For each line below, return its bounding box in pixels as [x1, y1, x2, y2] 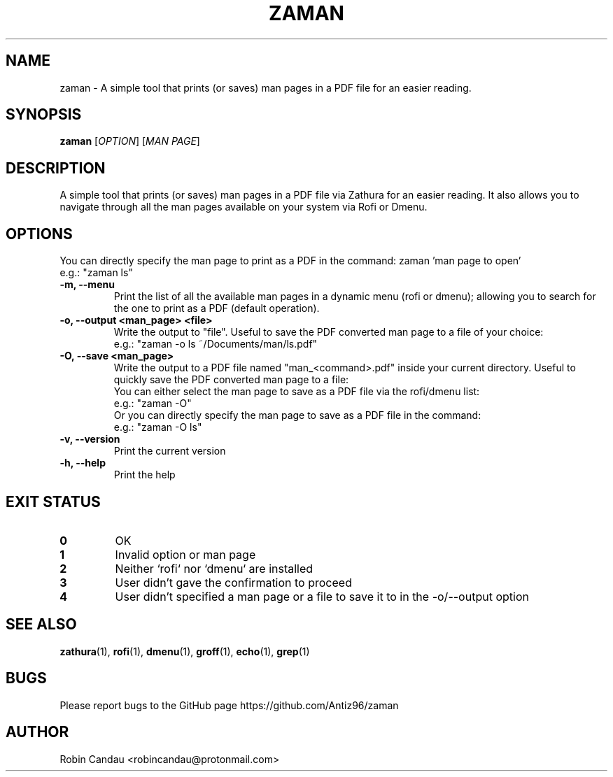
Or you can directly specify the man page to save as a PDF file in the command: [113, 409, 481, 422]
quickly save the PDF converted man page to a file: [113, 373, 349, 386]
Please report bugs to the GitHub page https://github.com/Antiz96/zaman [59, 699, 399, 711]
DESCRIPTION [6, 159, 106, 177]
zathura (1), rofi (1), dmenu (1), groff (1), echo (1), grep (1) [59, 645, 310, 657]
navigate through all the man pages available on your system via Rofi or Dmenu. [59, 201, 428, 213]
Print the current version [113, 445, 226, 457]
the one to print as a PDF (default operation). [113, 302, 320, 315]
